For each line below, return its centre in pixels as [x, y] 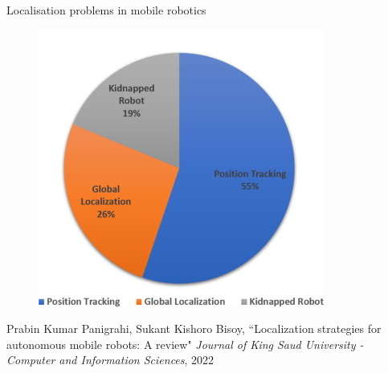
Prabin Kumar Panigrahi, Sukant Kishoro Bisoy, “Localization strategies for [194, 328]
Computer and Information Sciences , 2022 [110, 360]
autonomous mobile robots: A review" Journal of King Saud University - [185, 344]
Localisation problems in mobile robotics [106, 10]
